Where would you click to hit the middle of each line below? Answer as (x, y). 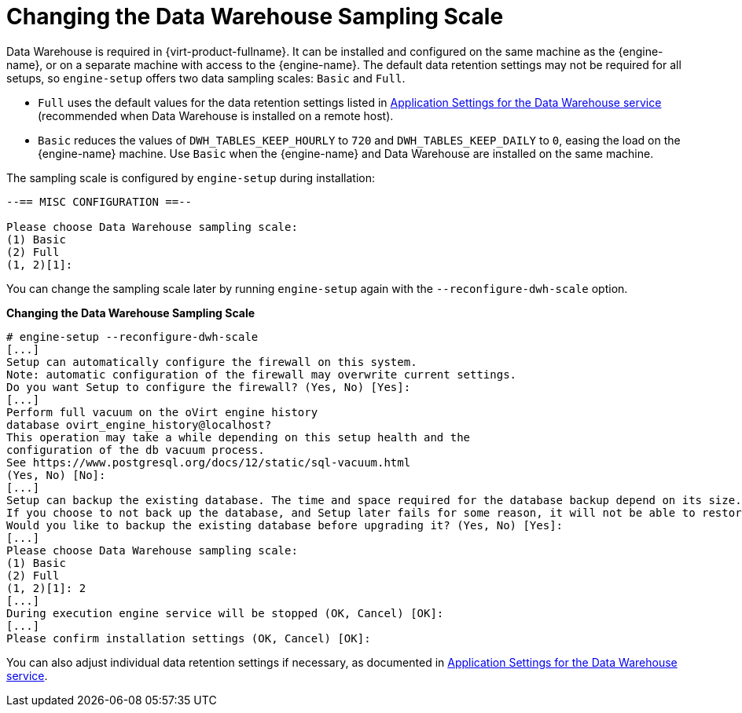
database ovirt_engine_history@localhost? (139, 424)
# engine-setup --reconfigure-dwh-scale (132, 336)
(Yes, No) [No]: (56, 475)
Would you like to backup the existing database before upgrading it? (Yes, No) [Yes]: (285, 525)
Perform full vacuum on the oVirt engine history (162, 412)
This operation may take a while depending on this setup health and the (239, 437)
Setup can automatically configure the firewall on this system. (212, 362)
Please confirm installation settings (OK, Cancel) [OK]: (189, 638)
